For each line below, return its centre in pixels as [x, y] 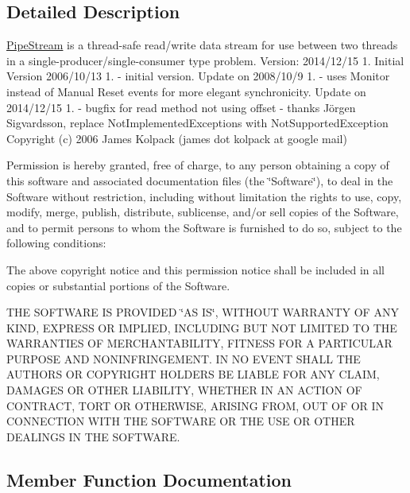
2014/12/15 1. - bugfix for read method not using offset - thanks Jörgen [181, 107]
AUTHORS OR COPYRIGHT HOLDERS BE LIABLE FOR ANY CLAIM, [193, 374]
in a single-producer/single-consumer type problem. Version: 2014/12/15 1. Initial [205, 60]
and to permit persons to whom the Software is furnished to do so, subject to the [204, 227]
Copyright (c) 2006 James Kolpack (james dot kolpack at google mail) [177, 138]
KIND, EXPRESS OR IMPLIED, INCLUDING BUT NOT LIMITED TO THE [202, 327]
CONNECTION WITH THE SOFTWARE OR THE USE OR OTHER [181, 421]
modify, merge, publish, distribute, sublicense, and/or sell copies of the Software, [203, 212]
